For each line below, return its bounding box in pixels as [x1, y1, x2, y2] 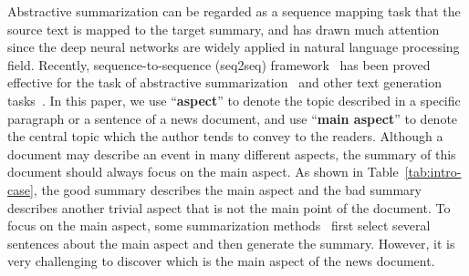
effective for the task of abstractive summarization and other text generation [7, 73, 443, 92]
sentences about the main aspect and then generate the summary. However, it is [7, 233, 455, 252]
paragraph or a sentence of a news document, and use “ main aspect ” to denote [7, 108, 458, 128]
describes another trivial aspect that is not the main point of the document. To [7, 198, 451, 217]
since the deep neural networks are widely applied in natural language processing [7, 37, 460, 56]
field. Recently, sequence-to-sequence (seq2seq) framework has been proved [7, 55, 431, 74]
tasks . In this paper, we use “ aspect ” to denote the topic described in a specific [7, 90, 461, 109]
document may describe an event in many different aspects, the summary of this [7, 144, 456, 163]
